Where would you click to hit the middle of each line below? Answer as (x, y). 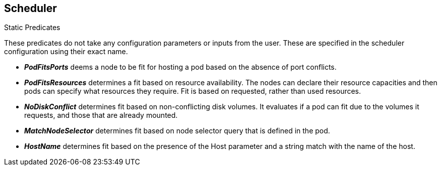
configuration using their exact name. (66, 52)
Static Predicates (32, 28)
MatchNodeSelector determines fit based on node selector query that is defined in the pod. (177, 131)
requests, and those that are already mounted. (101, 115)
